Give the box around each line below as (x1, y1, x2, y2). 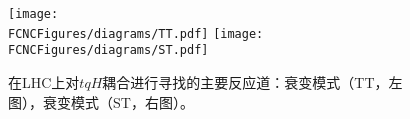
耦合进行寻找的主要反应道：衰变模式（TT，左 (102, 71, 403, 92)
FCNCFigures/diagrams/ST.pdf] (8, 43, 209, 58)
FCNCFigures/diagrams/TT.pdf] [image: (8, 26, 264, 41)
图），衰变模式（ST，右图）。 (8, 91, 194, 112)
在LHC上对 (8, 71, 80, 92)
